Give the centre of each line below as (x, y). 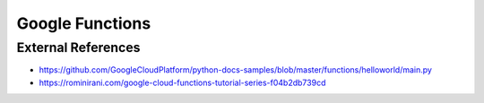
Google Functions (84, 23)
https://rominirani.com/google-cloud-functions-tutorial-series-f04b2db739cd (182, 82)
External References (78, 47)
